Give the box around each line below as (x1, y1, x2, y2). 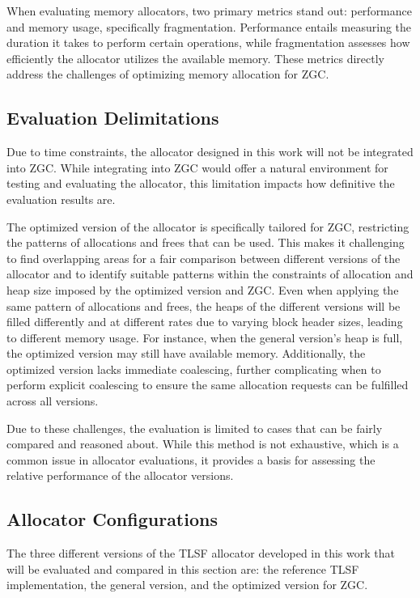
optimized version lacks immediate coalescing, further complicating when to (6, 360, 381, 377)
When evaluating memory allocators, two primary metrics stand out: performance (6, 2, 413, 19)
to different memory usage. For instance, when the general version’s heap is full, (6, 329, 403, 346)
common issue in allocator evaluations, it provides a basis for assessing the (6, 451, 375, 468)
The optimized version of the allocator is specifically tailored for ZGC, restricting (6, 218, 409, 235)
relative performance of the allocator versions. (6, 467, 234, 484)
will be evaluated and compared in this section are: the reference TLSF (6, 560, 359, 577)
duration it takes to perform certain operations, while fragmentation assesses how (6, 34, 410, 51)
